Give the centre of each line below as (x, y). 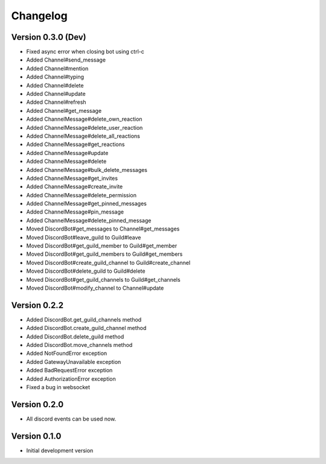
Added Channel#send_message (66, 60)
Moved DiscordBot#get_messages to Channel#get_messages (103, 229)
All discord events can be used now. (71, 419)
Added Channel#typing (55, 77)
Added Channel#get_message (64, 110)
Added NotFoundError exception (67, 354)
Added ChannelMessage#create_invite (75, 186)
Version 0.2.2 (37, 305)
